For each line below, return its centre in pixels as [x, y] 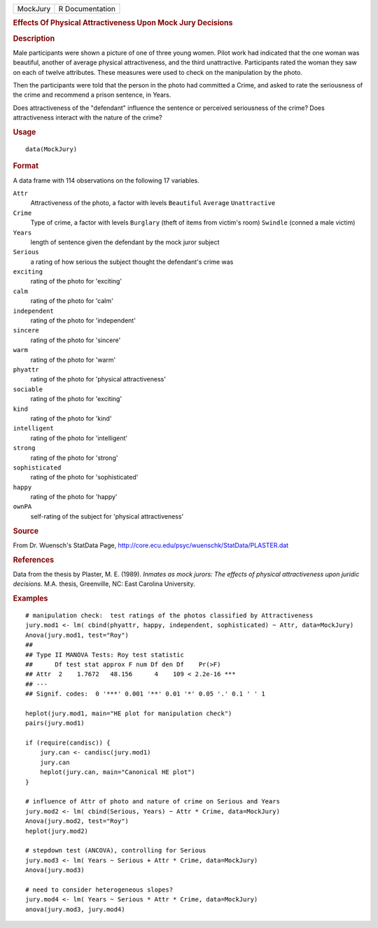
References [34, 560]
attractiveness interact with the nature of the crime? [87, 118]
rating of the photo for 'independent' [83, 321]
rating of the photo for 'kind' [71, 418]
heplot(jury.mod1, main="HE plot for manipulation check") [129, 713]
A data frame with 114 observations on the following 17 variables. [106, 180]
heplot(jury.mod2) [57, 831]
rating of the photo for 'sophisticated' [84, 477]
